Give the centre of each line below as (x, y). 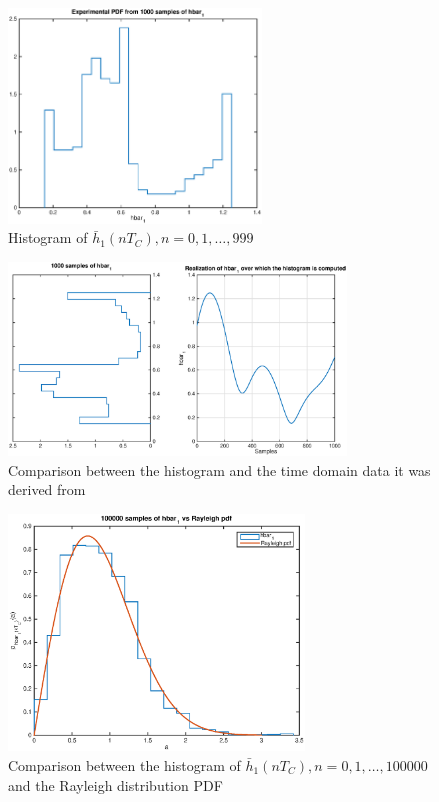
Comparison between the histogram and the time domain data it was (219, 469)
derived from (47, 489)
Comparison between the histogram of (124, 764)
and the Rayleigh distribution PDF (115, 784)
